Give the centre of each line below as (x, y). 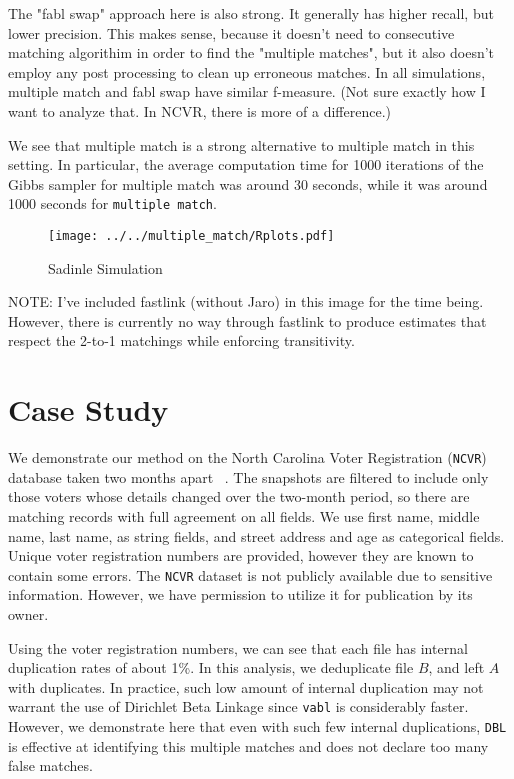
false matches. (50, 765)
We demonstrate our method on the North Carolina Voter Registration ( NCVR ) (247, 457)
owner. (28, 614)
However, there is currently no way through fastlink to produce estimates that (247, 320)
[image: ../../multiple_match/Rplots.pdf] (191, 236)
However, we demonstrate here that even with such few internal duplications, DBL (257, 726)
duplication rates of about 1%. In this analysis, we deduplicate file (211, 667)
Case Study (88, 409)
